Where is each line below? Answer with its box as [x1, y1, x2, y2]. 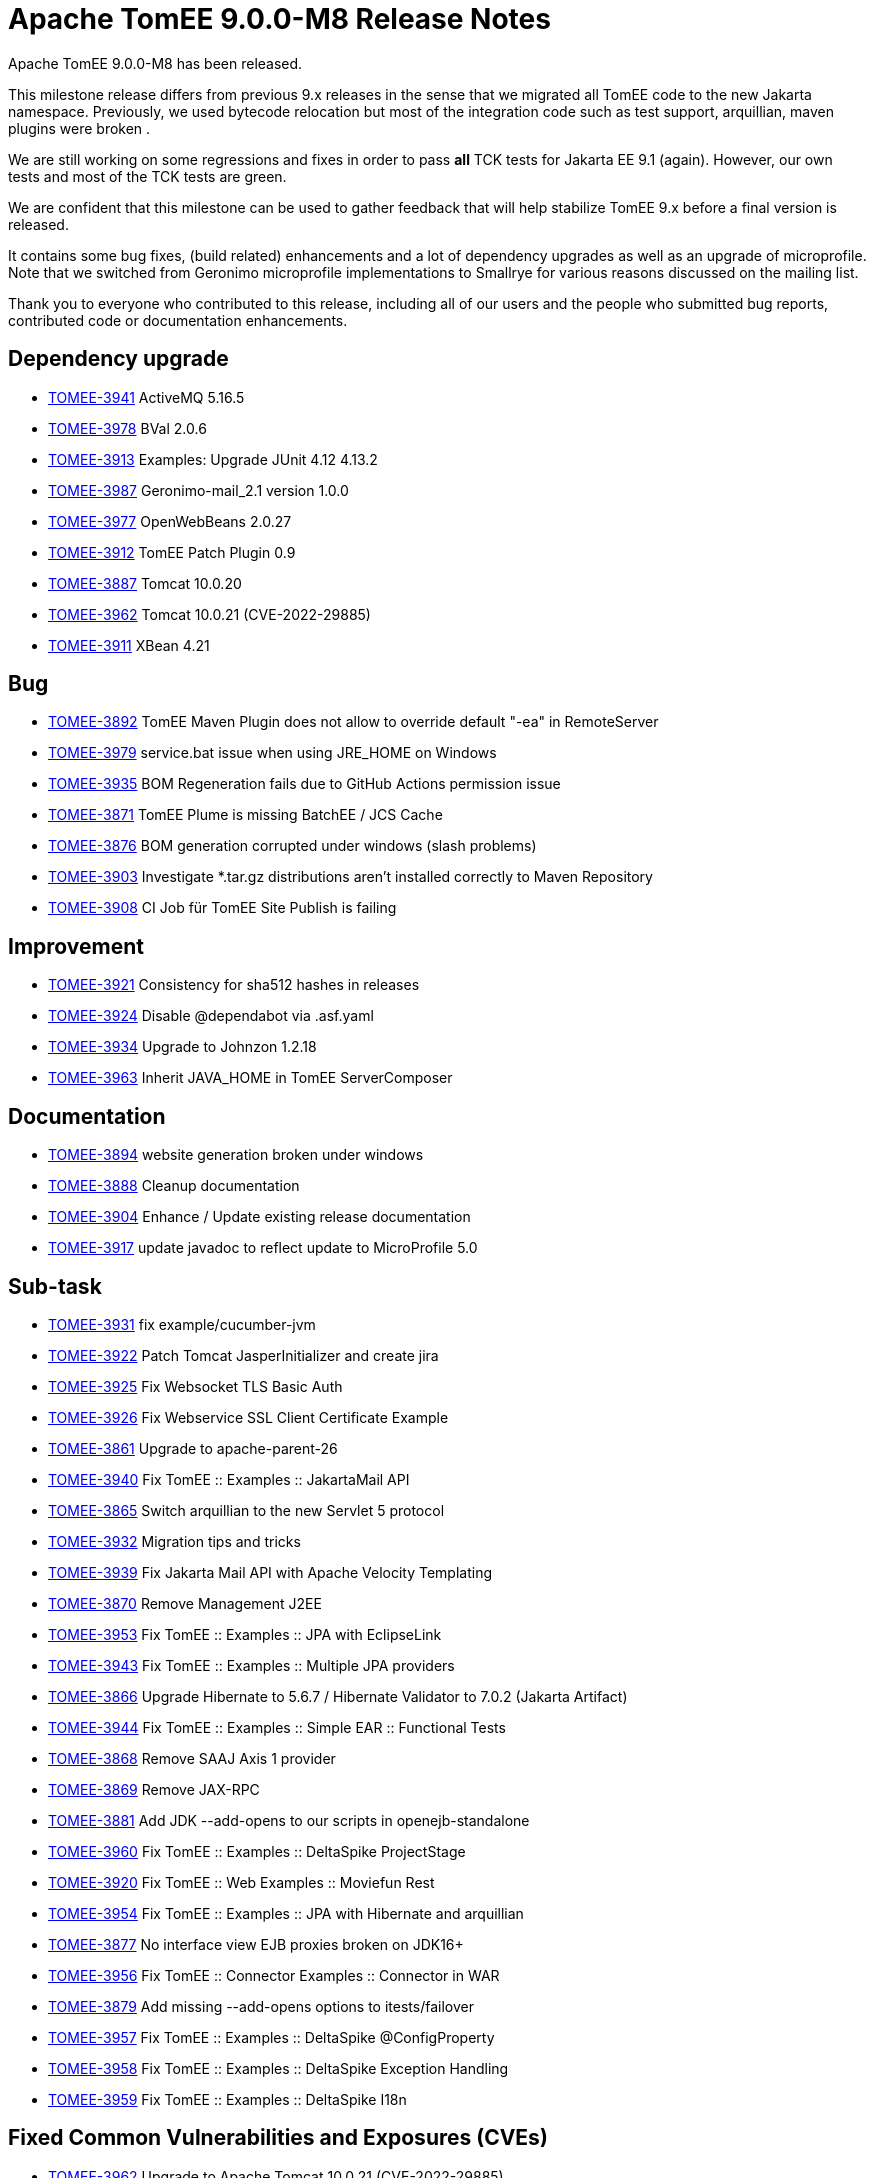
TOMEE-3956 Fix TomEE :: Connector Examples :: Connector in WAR [48, 1966, 500, 1984]
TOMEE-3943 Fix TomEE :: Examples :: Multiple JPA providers [48, 1656, 455, 1674]
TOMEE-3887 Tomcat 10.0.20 [48, 574, 242, 592]
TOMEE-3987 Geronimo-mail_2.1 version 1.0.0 [48, 481, 349, 499]
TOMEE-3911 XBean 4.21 [48, 636, 210, 654]
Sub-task [8, 1273, 102, 1299]
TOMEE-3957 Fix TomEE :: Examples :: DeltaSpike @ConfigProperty [48, 2028, 495, 2046]
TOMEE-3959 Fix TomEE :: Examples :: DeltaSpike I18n [48, 2090, 407, 2108]
